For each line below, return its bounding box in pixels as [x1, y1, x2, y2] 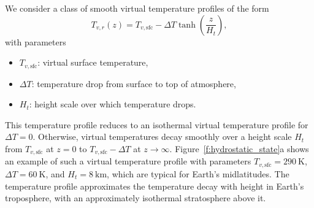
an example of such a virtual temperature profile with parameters [5, 155, 251, 168]
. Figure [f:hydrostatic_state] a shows [169, 142, 309, 155]
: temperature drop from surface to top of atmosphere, [31, 77, 236, 90]
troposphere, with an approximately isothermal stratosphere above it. [5, 191, 266, 204]
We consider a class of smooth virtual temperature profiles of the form [5, 2, 269, 14]
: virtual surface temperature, [37, 56, 148, 69]
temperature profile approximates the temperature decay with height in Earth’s [5, 179, 304, 192]
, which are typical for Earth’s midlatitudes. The [107, 167, 289, 180]
